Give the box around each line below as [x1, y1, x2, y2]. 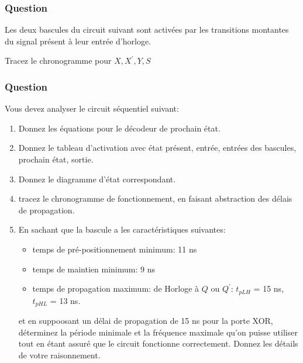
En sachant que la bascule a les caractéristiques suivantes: [18, 223, 226, 236]
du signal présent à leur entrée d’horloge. [5, 34, 151, 47]
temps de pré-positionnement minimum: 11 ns [32, 243, 197, 255]
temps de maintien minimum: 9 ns [32, 262, 155, 275]
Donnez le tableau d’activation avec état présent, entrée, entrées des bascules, [18, 141, 297, 154]
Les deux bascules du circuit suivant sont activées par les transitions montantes [5, 23, 289, 36]
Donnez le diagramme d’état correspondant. [18, 172, 176, 185]
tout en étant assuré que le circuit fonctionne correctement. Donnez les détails [18, 337, 298, 350]
